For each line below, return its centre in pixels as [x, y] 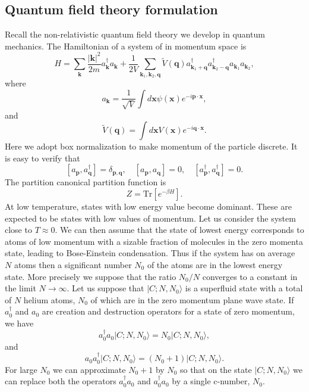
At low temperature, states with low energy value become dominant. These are [148, 206]
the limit [21, 288]
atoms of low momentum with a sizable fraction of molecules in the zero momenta [154, 241]
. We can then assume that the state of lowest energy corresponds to [179, 230]
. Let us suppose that [105, 288]
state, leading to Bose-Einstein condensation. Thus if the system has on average [150, 253]
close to [18, 230]
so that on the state [216, 369]
